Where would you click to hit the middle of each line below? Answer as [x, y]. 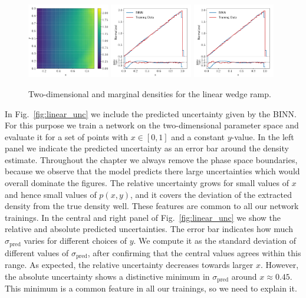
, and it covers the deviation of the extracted [211, 194]
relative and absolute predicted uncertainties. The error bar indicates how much [149, 229]
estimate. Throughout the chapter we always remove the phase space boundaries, [151, 159]
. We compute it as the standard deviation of [215, 241]
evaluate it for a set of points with [67, 136]
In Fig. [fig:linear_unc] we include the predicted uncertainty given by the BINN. [151, 113]
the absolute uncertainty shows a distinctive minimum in [107, 276]
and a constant [198, 136]
